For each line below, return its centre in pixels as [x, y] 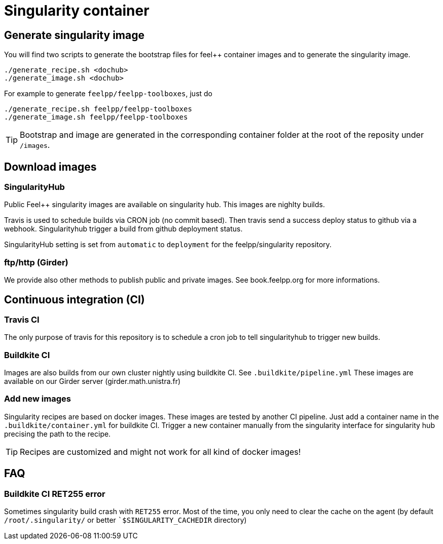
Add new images [38, 399]
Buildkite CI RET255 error [55, 494]
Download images [50, 167]
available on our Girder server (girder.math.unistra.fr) [93, 381]
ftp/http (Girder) [36, 262]
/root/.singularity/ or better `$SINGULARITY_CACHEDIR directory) [125, 520]
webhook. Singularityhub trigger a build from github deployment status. [123, 229]
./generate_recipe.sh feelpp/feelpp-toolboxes [98, 109]
